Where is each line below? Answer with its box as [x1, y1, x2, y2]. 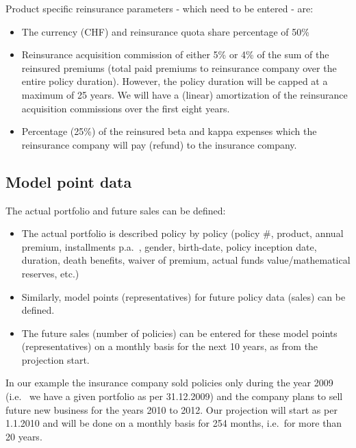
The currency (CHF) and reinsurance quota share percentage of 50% [21, 24, 309, 38]
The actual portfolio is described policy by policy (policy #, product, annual [21, 226, 344, 240]
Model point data [5, 171, 132, 192]
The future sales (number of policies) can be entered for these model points [21, 325, 338, 340]
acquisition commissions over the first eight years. [21, 101, 230, 115]
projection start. [21, 352, 90, 366]
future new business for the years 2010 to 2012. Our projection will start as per [5, 402, 338, 416]
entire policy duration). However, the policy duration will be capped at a [21, 74, 328, 88]
